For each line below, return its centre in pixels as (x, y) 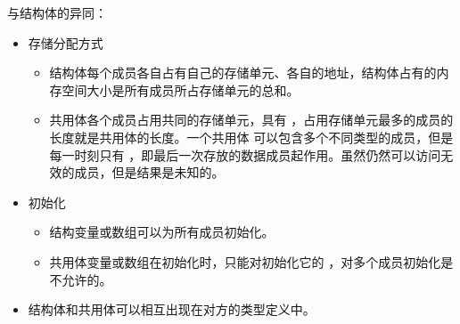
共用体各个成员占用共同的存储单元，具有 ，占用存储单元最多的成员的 (251, 120)
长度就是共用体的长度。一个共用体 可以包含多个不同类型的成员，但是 (251, 137)
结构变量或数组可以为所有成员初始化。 (162, 232)
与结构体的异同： (57, 12)
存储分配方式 (66, 42)
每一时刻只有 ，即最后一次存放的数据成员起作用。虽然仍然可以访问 (245, 154)
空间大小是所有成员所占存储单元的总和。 (181, 89)
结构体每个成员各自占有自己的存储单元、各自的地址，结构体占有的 (243, 73)
